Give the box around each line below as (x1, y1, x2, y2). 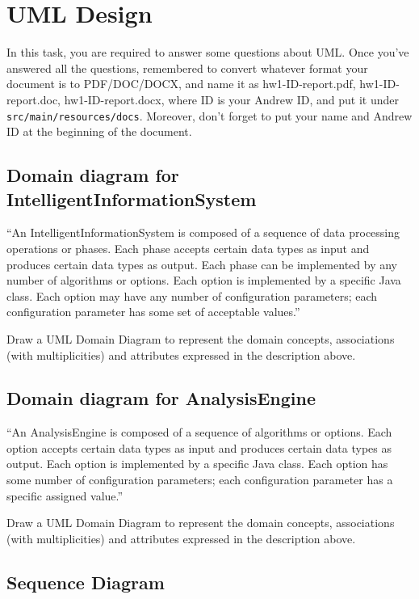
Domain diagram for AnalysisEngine (6, 386, 316, 411)
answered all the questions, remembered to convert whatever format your (6, 59, 368, 76)
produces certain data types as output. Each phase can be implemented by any (6, 255, 397, 272)
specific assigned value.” (6, 487, 124, 504)
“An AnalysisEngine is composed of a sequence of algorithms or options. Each (6, 424, 392, 441)
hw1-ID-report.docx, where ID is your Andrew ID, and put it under (64, 91, 399, 108)
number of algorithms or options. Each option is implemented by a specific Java (6, 272, 401, 289)
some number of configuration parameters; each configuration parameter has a (6, 471, 393, 488)
